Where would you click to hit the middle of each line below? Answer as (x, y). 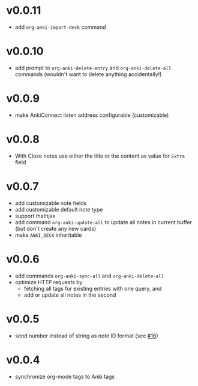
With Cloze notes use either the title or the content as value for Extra (100, 156)
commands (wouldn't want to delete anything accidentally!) (88, 74)
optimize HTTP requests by (49, 282)
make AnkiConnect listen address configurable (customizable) (92, 115)
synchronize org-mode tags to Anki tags (65, 376)
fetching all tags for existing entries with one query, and (93, 288)
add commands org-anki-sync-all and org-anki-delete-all (89, 276)
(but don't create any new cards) (55, 228)
